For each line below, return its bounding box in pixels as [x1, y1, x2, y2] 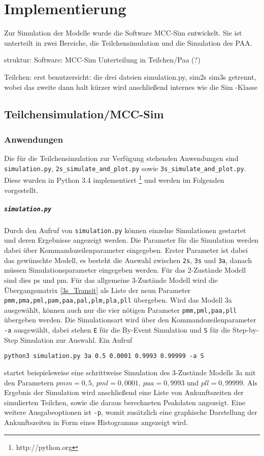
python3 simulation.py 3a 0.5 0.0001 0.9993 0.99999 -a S [4, 352, 204, 360]
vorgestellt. [4, 184, 39, 195]
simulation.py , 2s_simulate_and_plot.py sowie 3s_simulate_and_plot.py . [4, 162, 246, 173]
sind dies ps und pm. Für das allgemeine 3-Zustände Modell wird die [4, 274, 218, 285]
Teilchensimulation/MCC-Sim [4, 106, 164, 122]
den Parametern [4, 377, 54, 387]
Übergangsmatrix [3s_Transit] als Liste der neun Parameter [4, 284, 191, 295]
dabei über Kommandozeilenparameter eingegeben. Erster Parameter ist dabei [4, 245, 248, 255]
